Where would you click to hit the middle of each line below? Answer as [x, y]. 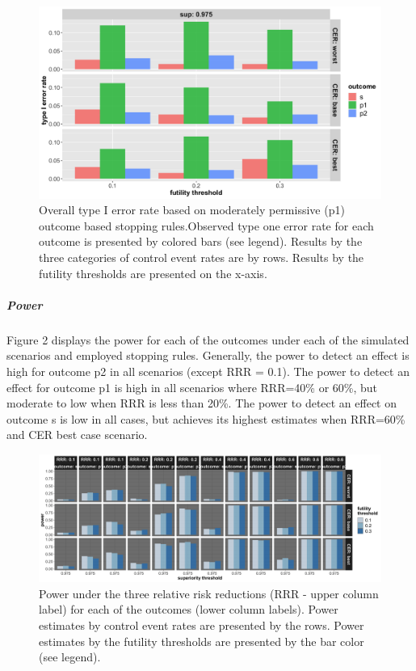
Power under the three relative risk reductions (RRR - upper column [209, 593]
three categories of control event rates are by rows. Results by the [202, 257]
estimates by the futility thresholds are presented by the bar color [202, 641]
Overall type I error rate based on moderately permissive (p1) [192, 210]
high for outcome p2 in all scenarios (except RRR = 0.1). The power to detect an [208, 371]
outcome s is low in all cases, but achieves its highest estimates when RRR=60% [206, 418]
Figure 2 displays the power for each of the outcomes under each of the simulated [208, 339]
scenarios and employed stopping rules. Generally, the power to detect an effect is [208, 355]
